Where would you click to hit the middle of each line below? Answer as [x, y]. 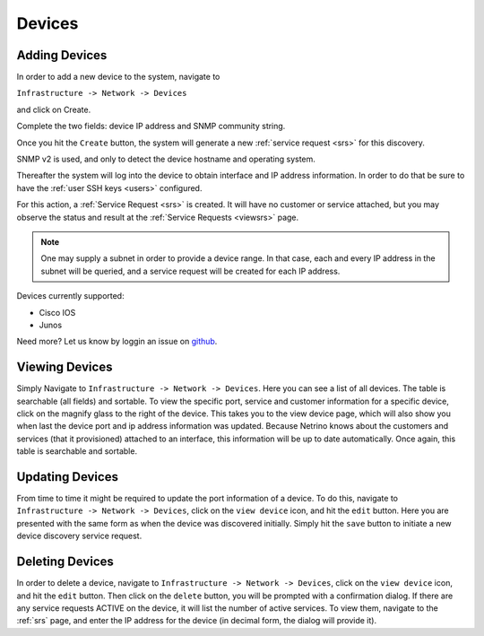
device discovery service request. [79, 536]
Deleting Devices [65, 562]
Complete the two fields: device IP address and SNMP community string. [151, 126]
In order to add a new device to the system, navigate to [118, 77]
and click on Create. [54, 109]
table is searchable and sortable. [77, 451]
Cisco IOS [57, 312]
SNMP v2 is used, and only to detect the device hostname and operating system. [166, 159]
